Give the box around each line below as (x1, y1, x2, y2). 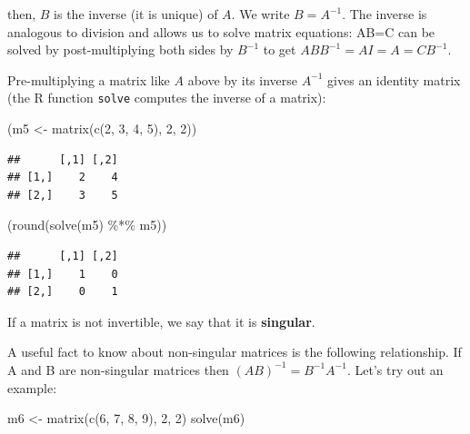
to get (263, 40, 296, 59)
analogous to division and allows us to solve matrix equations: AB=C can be (7, 22, 435, 41)
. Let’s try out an (346, 360, 444, 379)
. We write (231, 5, 290, 23)
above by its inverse (187, 70, 297, 89)
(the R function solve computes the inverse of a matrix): (7, 88, 326, 107)
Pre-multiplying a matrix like (7, 70, 170, 89)
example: (7, 378, 57, 397)
